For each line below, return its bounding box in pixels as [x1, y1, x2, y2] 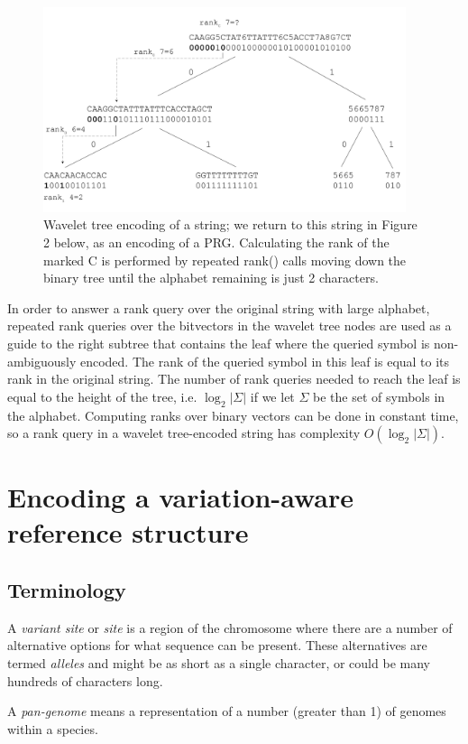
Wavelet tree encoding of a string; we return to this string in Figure [43, 215, 418, 234]
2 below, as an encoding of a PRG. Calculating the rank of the [43, 232, 390, 251]
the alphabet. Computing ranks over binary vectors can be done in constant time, [7, 405, 459, 424]
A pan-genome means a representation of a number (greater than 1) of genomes [7, 702, 446, 721]
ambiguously [7, 351, 77, 370]
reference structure [7, 514, 249, 551]
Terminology [7, 576, 126, 604]
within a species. [7, 719, 98, 738]
